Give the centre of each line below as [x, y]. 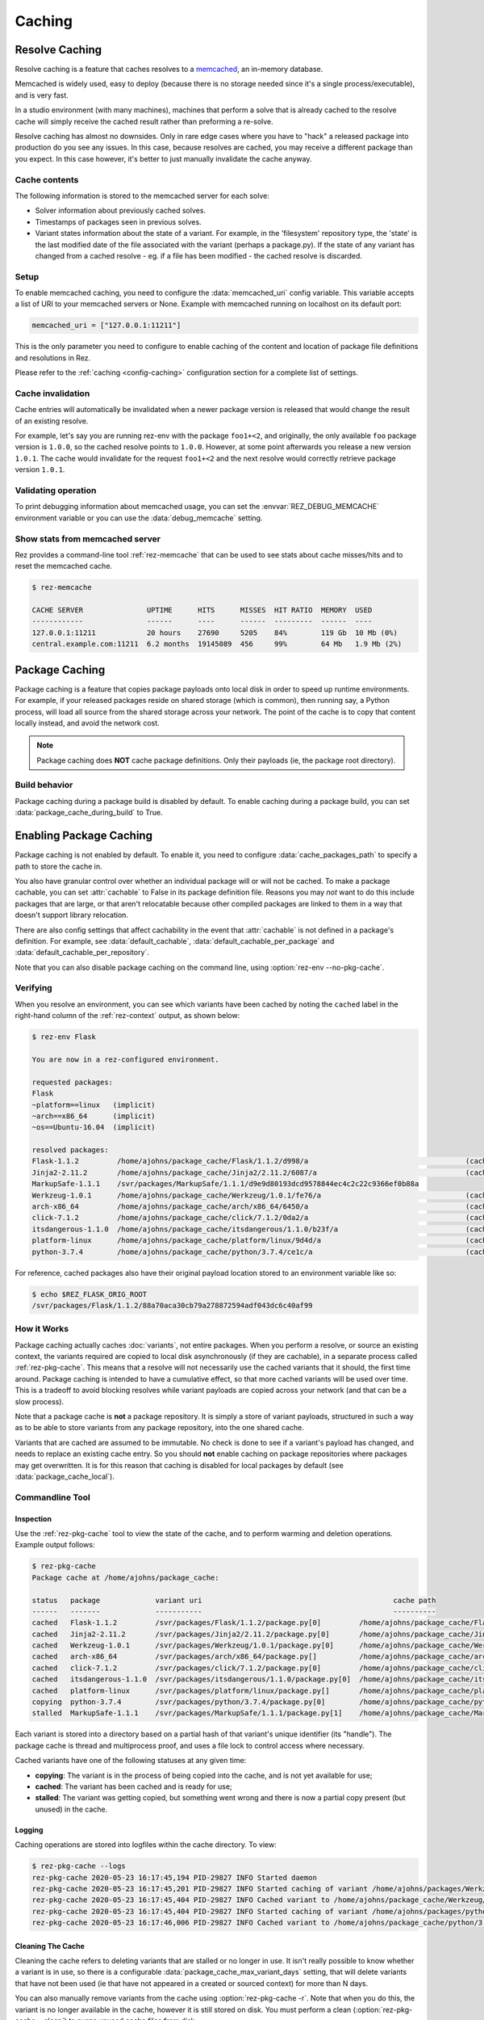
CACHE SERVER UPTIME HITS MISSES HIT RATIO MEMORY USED [202, 610]
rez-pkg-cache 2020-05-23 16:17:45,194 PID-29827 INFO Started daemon [175, 1877]
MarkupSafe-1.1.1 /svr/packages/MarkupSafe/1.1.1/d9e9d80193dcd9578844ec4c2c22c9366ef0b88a [225, 1184]
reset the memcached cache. [64, 566]
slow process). [40, 1401]
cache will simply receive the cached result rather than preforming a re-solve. [144, 121]
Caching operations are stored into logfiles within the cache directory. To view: [146, 1845]
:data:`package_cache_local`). [65, 1476]
